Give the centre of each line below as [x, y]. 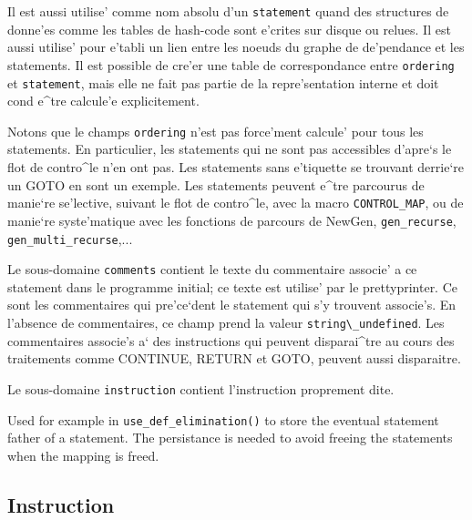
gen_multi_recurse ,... [70, 238]
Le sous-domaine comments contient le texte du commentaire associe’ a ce [212, 269]
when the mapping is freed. [83, 455]
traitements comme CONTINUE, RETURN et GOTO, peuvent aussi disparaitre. [234, 358]
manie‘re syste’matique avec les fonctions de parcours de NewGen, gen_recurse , [232, 220]
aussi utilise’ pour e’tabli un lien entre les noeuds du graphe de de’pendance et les [236, 47]
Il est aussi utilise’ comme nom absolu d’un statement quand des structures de [228, 11]
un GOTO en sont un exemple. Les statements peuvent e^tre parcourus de [216, 184]
